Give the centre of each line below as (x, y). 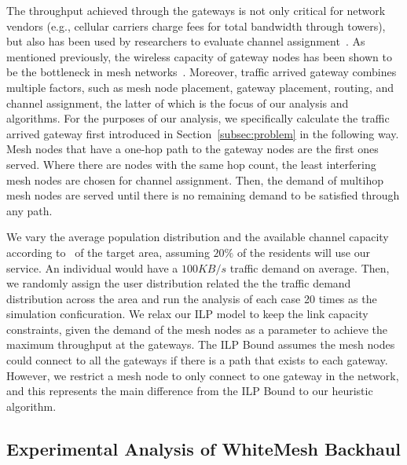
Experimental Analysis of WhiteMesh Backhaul (203, 448)
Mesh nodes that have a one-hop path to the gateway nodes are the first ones (192, 149)
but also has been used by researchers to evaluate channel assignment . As (186, 41)
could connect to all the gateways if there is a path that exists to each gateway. (197, 360)
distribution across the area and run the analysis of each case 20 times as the (192, 298)
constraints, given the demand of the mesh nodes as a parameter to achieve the (197, 329)
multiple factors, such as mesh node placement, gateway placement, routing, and (200, 87)
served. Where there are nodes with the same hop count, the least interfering (191, 164)
